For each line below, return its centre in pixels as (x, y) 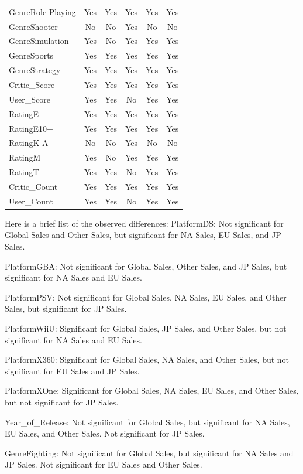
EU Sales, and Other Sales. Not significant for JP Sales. (105, 433)
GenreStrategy (35, 70)
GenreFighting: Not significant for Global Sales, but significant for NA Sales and (149, 453)
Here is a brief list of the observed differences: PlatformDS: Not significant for (144, 223)
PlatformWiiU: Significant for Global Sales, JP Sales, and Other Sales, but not (146, 328)
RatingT (24, 172)
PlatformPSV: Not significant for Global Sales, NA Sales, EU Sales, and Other (146, 297)
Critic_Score (32, 84)
